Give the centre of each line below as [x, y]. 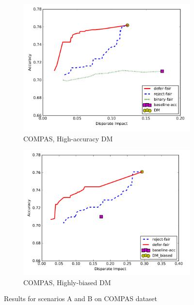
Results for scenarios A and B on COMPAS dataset [81, 298]
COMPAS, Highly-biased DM [67, 282]
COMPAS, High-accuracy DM [68, 138]
